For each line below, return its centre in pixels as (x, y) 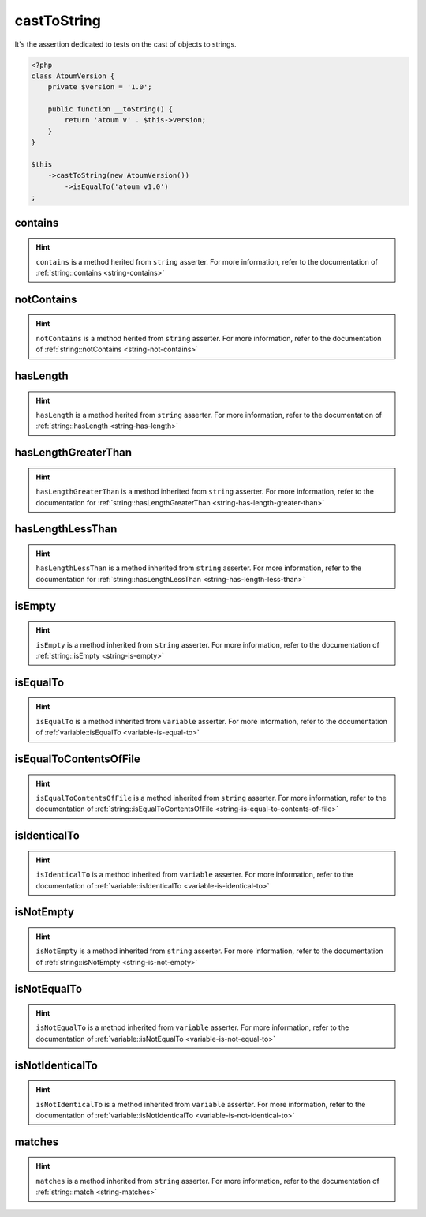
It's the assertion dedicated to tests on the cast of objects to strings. (125, 44)
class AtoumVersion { (73, 76)
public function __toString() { (110, 109)
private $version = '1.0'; (100, 87)
